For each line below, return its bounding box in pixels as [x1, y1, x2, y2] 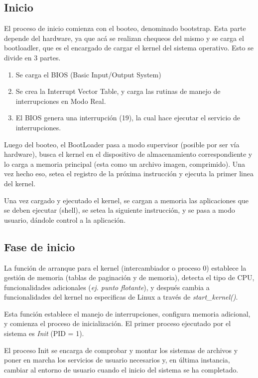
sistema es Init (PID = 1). [4, 328, 84, 339]
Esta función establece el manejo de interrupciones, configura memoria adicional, [4, 308, 251, 319]
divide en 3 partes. [4, 52, 61, 62]
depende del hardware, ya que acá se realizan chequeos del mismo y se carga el [4, 32, 244, 43]
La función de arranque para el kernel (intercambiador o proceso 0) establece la [4, 262, 247, 273]
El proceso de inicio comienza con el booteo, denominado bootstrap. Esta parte [4, 23, 246, 33]
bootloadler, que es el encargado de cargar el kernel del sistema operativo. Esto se [4, 42, 254, 53]
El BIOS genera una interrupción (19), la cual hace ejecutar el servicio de [15, 112, 241, 123]
